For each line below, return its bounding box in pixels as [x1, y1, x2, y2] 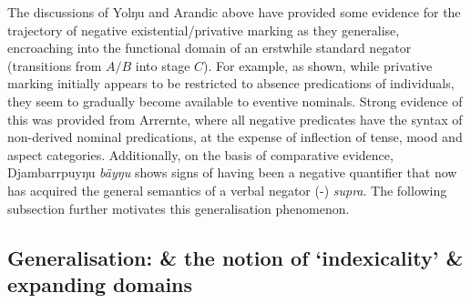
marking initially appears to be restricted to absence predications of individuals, [7, 74, 455, 93]
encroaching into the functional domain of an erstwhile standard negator [7, 38, 412, 57]
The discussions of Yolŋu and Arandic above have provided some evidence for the [7, 3, 461, 21]
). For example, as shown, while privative [203, 56, 433, 75]
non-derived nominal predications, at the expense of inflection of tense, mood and [7, 127, 463, 146]
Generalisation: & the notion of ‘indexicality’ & [7, 243, 464, 271]
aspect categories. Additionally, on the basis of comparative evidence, [7, 145, 394, 164]
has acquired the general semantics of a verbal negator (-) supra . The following [7, 180, 447, 199]
